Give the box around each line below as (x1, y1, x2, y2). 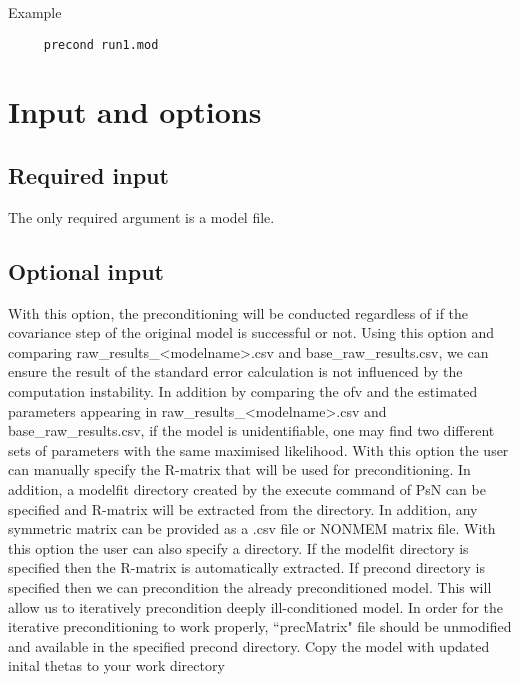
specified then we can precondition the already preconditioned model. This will (8, 576, 492, 597)
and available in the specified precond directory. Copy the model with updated (8, 635, 490, 656)
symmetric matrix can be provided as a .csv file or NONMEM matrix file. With (8, 518, 496, 539)
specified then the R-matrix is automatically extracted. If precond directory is (8, 557, 486, 578)
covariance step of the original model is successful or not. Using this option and (8, 322, 494, 343)
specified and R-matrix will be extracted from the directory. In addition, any (8, 498, 478, 519)
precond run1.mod (43, 37, 159, 52)
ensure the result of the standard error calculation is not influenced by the (8, 361, 463, 382)
